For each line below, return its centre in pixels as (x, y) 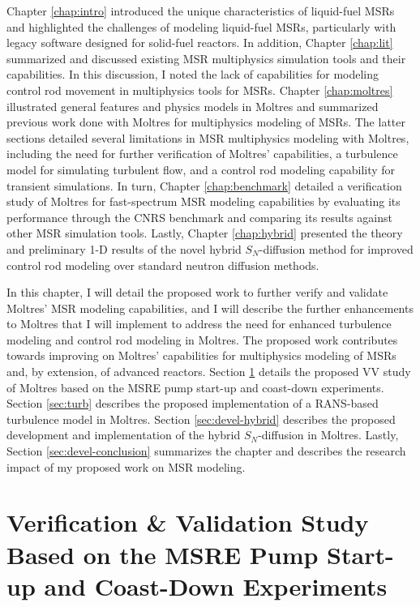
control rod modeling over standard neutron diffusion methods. (163, 265)
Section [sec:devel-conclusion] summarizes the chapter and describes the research (206, 451)
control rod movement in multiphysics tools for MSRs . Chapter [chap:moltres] (200, 90)
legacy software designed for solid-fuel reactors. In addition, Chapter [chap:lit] (200, 43)
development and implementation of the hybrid (124, 435)
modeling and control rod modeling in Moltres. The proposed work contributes (202, 339)
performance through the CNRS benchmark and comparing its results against (199, 217)
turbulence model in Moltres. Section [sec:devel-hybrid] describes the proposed (201, 419)
